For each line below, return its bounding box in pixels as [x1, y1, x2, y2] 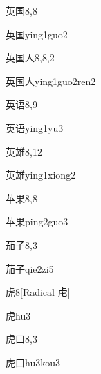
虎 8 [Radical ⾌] [6, 285, 71, 299]
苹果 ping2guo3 [6, 214, 68, 229]
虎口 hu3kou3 [6, 354, 60, 369]
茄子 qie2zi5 [6, 261, 54, 276]
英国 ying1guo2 [6, 27, 68, 41]
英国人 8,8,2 [6, 50, 55, 65]
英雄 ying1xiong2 [6, 167, 76, 182]
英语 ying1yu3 [6, 120, 64, 135]
